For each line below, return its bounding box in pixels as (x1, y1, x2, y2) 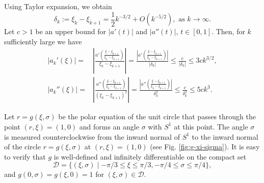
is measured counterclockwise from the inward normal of (4, 131, 180, 142)
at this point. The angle (174, 121, 248, 132)
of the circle (4, 141, 41, 152)
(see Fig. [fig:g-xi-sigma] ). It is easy (150, 141, 260, 152)
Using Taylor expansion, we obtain (4, 1, 112, 11)
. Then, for (212, 26, 245, 37)
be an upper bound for (35, 26, 107, 37)
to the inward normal (192, 131, 258, 142)
